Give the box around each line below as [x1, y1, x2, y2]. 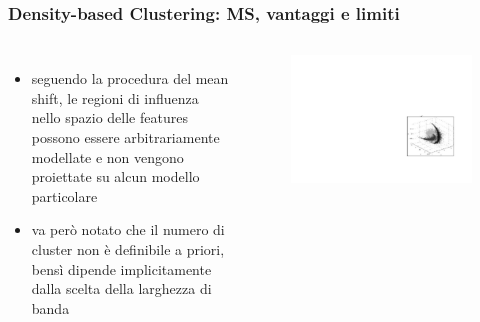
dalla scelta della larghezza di [31, 278, 212, 299]
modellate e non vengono [31, 146, 184, 167]
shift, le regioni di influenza [31, 87, 199, 108]
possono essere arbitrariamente [31, 127, 220, 147]
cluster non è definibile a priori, [31, 238, 225, 259]
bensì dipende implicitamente [31, 258, 212, 279]
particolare [31, 185, 98, 206]
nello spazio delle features [31, 107, 188, 128]
